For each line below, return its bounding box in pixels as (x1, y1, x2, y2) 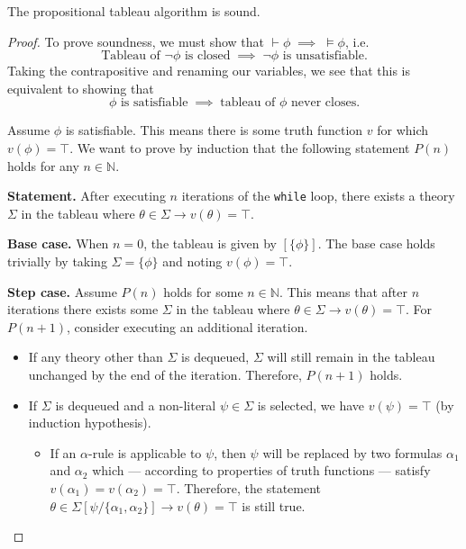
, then (214, 443, 246, 462)
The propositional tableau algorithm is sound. (7, 2, 260, 20)
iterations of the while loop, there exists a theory (181, 186, 455, 205)
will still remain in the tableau (267, 347, 435, 366)
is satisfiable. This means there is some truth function (65, 121, 363, 139)
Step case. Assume (7, 282, 117, 301)
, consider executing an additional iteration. (67, 317, 308, 336)
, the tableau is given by (143, 234, 277, 253)
